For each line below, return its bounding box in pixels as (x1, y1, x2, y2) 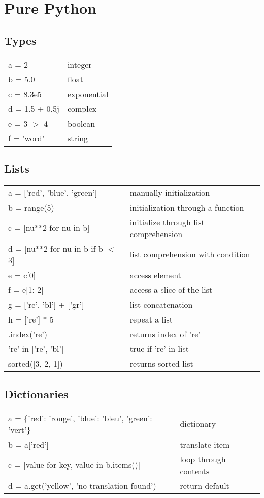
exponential (67, 87, 109, 100)
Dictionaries (4, 386, 69, 402)
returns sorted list (129, 357, 193, 369)
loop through (180, 453, 226, 465)
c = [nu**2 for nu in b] (8, 222, 90, 234)
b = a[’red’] (8, 438, 49, 450)
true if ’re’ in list (129, 342, 189, 355)
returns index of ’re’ (129, 328, 201, 340)
